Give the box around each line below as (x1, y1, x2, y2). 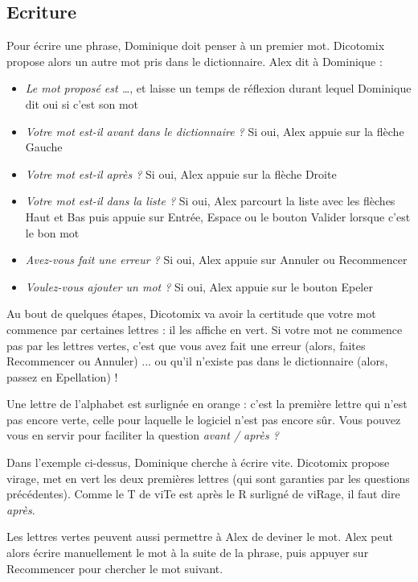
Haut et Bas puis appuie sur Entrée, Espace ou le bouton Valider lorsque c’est (25, 208, 411, 225)
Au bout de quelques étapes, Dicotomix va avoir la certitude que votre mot (6, 305, 376, 322)
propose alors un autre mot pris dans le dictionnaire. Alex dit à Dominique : (6, 52, 383, 69)
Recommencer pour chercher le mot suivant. (6, 559, 223, 576)
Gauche (25, 138, 63, 155)
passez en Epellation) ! (6, 368, 118, 385)
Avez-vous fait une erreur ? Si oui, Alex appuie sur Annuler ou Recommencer (25, 251, 408, 268)
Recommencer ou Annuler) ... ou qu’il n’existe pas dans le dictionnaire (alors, (6, 353, 388, 369)
